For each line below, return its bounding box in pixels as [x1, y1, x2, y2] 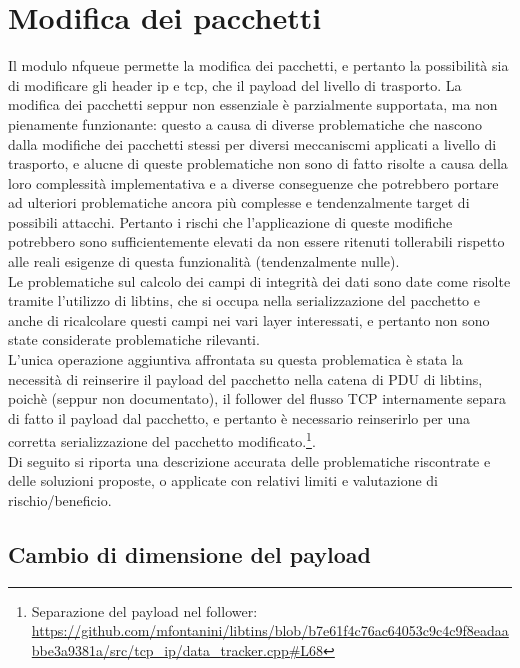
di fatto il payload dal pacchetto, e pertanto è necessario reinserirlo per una [8, 407, 471, 428]
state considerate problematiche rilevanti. [8, 329, 260, 350]
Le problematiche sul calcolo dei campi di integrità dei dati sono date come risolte [8, 270, 511, 291]
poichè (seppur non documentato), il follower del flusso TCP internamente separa [8, 388, 507, 409]
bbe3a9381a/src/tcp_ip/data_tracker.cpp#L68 [31, 639, 324, 660]
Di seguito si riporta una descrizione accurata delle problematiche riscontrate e [8, 450, 491, 471]
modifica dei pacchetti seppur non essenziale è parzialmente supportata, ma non [8, 94, 498, 115]
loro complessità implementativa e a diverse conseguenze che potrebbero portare [8, 172, 499, 193]
